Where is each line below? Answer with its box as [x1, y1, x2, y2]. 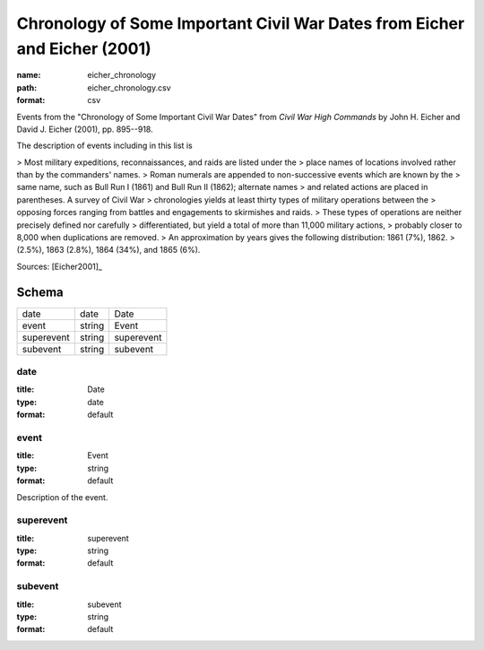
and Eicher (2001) [16, 39, 151, 58]
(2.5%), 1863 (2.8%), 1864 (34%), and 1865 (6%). [16, 245, 201, 256]
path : [16, 82, 38, 93]
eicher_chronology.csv [87, 82, 171, 93]
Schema [16, 284, 65, 299]
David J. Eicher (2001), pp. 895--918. [16, 124, 153, 134]
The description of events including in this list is [16, 140, 193, 152]
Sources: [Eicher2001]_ [16, 261, 103, 272]
